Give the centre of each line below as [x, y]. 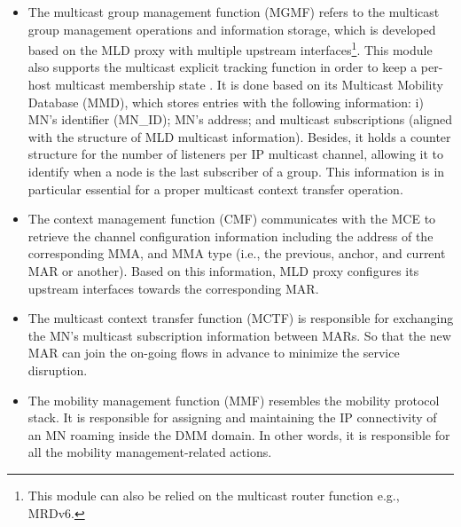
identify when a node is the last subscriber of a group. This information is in [236, 171]
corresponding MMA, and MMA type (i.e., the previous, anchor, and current [237, 253]
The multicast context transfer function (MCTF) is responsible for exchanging [241, 318]
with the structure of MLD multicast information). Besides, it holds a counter [239, 136]
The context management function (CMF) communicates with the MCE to [232, 219]
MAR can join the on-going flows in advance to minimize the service [214, 353]
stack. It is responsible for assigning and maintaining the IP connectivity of [232, 417]
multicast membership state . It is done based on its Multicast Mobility [249, 85]
